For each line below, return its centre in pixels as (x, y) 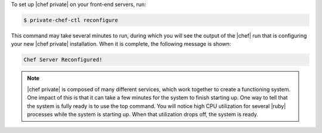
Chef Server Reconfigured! (63, 60)
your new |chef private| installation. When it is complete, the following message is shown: (121, 44)
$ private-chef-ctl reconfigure (71, 20)
